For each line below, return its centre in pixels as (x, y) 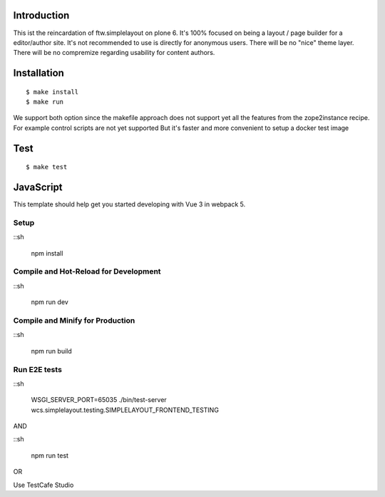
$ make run (45, 102)
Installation (38, 73)
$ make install (52, 92)
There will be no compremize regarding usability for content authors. (114, 53)
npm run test (50, 455)
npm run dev (50, 302)
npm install (47, 253)
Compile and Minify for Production (74, 321)
